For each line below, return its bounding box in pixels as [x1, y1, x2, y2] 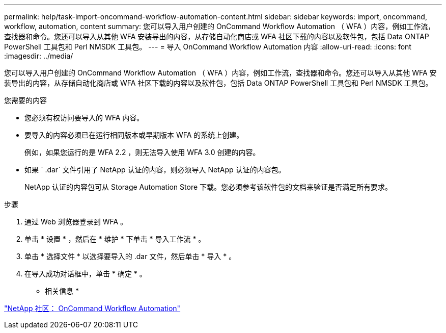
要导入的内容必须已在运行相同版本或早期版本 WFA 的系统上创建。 [24, 131, 244, 139]
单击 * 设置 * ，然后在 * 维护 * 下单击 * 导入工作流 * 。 [24, 235, 206, 243]
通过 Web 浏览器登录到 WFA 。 [24, 217, 128, 226]
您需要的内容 [4, 96, 47, 105]
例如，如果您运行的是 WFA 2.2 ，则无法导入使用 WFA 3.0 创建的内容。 [24, 148, 260, 157]
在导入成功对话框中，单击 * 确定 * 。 [24, 269, 147, 278]
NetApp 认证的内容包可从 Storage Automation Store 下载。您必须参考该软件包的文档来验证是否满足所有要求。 [24, 183, 393, 191]
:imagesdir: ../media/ [4, 52, 73, 60]
